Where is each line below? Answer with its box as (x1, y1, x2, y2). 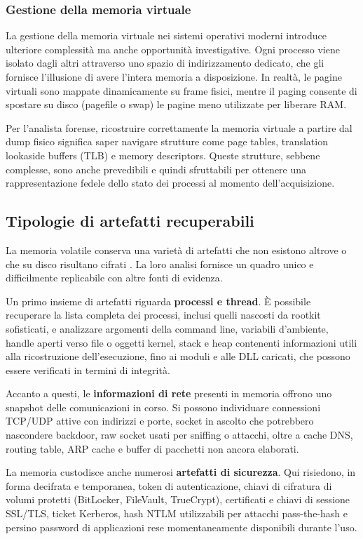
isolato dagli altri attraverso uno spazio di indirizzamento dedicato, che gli (6, 55, 324, 70)
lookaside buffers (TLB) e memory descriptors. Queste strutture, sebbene (6, 147, 320, 162)
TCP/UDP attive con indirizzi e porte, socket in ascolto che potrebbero (6, 413, 314, 428)
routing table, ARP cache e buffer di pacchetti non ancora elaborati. (6, 441, 299, 455)
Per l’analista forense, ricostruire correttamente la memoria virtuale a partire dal (6, 120, 352, 135)
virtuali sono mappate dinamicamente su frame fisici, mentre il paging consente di (6, 83, 357, 98)
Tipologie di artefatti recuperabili (6, 210, 254, 232)
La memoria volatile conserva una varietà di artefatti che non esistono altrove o (6, 242, 347, 257)
